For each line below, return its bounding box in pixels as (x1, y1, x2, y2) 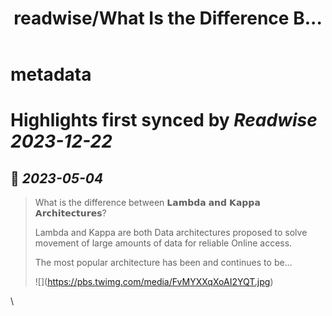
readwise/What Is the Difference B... (13, 7, 323, 30)
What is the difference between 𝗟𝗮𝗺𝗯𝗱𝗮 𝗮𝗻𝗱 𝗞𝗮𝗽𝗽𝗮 (34, 197, 261, 209)
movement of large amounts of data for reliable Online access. (34, 237, 293, 249)
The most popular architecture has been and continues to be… (34, 257, 293, 269)
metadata (10, 63, 92, 86)
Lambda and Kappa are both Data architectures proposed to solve (34, 227, 308, 239)
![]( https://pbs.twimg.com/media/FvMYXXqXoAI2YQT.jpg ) (34, 276, 274, 288)
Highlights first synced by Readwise (10, 109, 318, 132)
